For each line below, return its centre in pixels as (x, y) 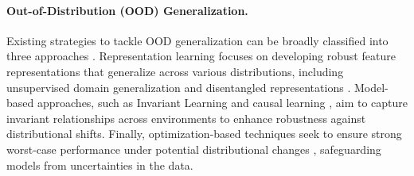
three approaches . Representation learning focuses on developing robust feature (201, 56)
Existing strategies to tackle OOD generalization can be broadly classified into (197, 40)
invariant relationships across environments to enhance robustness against (186, 118)
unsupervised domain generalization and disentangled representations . (179, 87)
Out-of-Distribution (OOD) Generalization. (127, 10)
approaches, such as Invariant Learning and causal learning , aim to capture (223, 103)
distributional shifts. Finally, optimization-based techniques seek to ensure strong (204, 134)
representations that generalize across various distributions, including (175, 71)
